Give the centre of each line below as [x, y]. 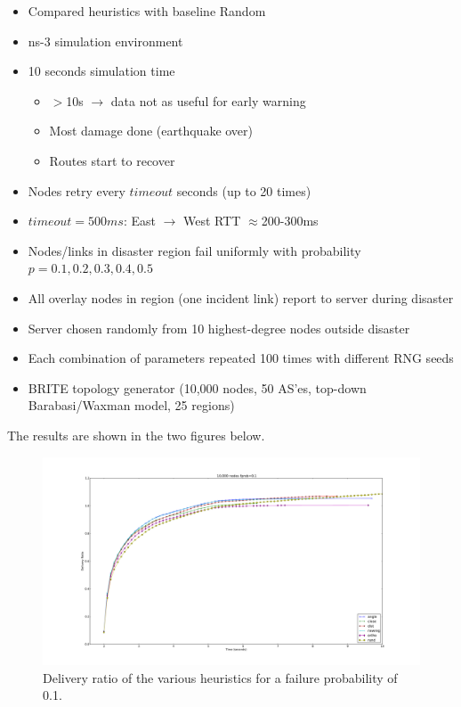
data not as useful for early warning [208, 100]
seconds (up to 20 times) [244, 190]
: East [139, 221]
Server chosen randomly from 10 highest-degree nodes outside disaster [219, 328]
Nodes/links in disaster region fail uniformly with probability [194, 250]
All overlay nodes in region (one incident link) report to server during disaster [241, 297]
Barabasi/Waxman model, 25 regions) [131, 405]
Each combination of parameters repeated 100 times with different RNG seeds [241, 358]
